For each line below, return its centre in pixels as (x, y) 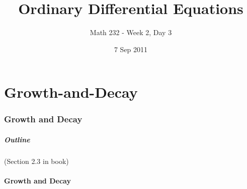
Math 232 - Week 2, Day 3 (131, 32)
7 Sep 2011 (131, 49)
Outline (17, 139)
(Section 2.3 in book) (36, 161)
